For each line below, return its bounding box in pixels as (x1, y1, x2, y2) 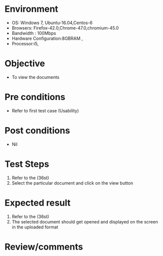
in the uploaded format (11, 224, 59, 230)
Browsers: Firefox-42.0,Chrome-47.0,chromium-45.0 (11, 25, 119, 31)
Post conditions (4, 125, 70, 136)
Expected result (4, 197, 71, 208)
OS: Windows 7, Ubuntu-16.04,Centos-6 (11, 20, 93, 26)
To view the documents (11, 74, 60, 80)
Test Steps (4, 159, 50, 169)
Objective (4, 58, 45, 69)
